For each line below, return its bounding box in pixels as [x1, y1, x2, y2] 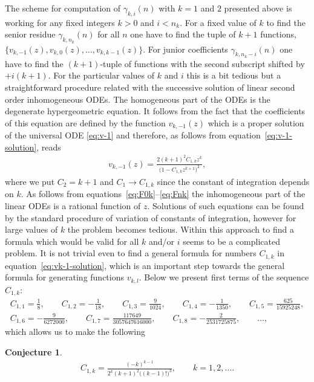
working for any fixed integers [5, 16, 115, 28]
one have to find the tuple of [130, 28, 236, 40]
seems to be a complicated [183, 235, 280, 247]
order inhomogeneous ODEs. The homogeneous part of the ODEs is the [5, 92, 270, 105]
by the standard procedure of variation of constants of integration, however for [5, 211, 296, 224]
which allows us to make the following [5, 325, 145, 338]
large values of [5, 223, 58, 236]
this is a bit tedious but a [186, 69, 281, 82]
